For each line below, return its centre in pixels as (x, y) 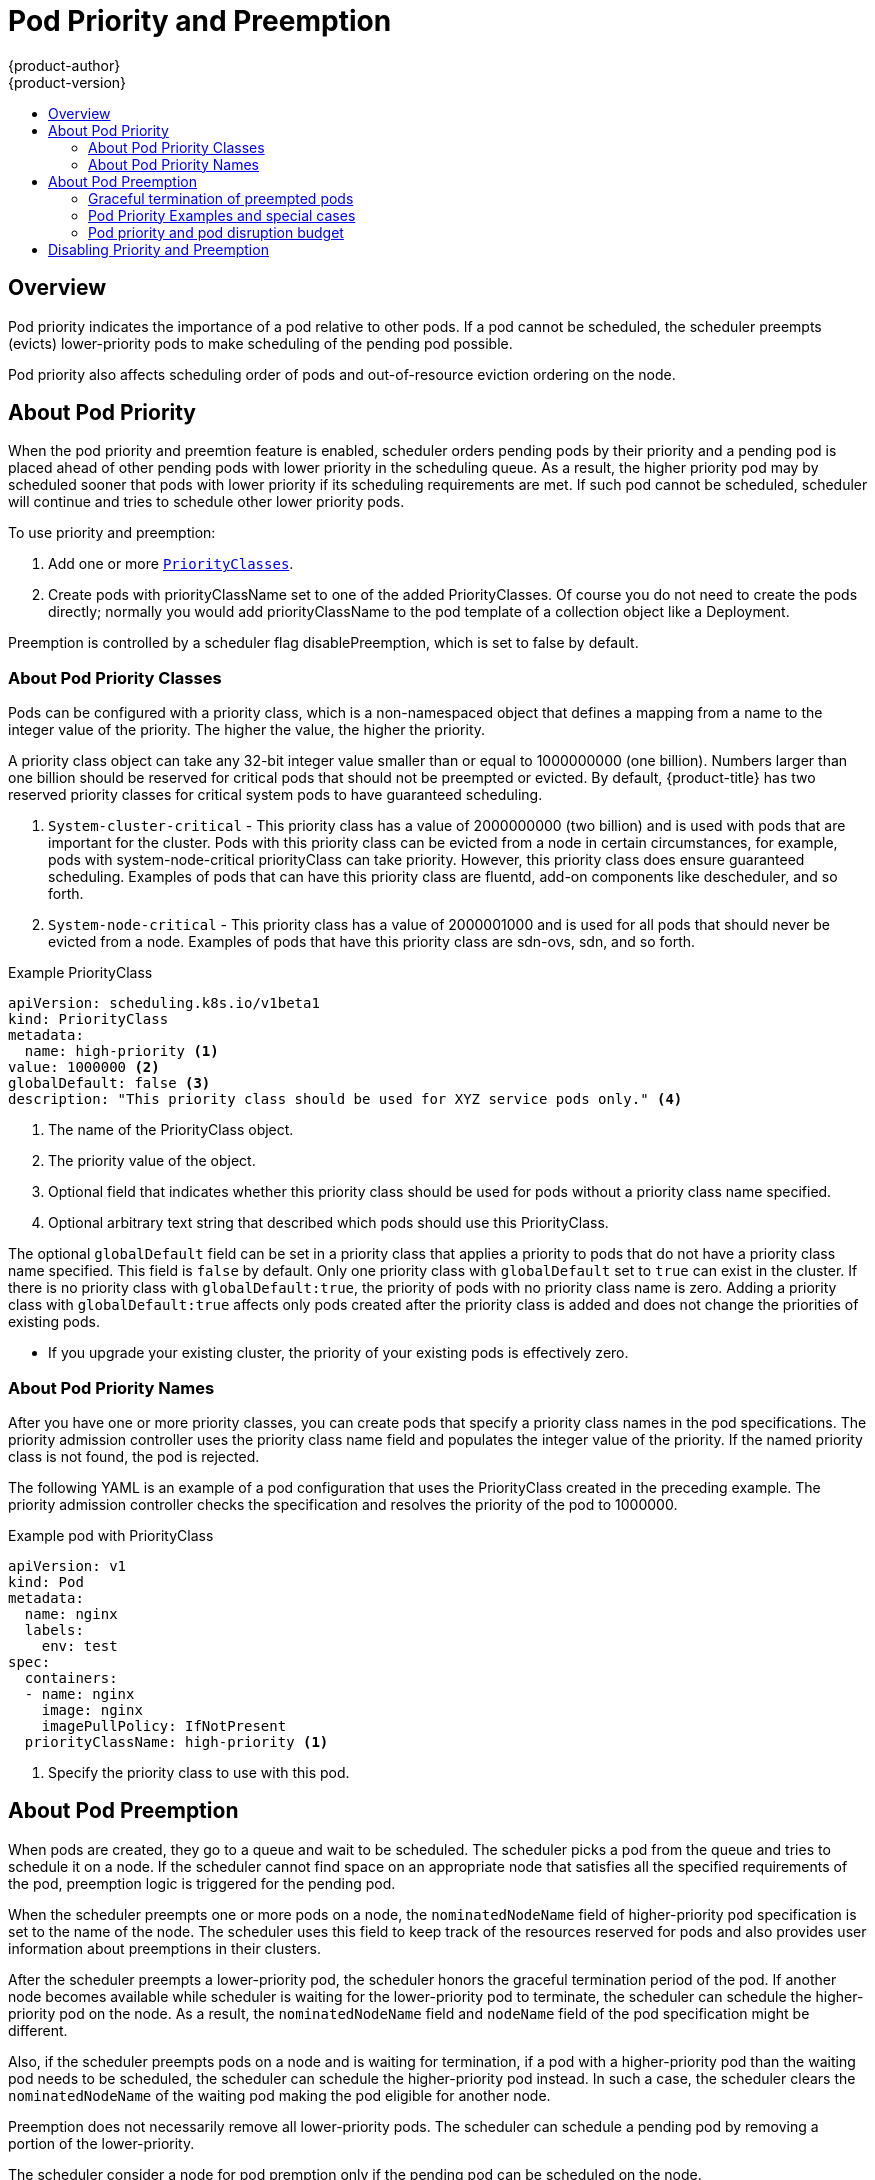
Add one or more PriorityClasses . (171, 564)
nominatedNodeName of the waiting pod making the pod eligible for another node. (279, 2095)
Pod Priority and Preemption (200, 21)
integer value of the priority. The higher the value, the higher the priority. (247, 730)
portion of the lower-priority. (101, 2143)
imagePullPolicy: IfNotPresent (164, 1725)
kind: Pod (46, 1581)
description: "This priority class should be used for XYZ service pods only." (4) (345, 1099)
